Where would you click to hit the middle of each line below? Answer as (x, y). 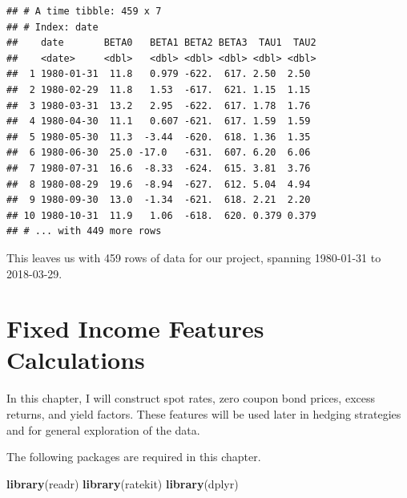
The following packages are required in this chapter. (134, 457)
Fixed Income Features (135, 328)
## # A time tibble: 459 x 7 (84, 11)
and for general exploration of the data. (103, 429)
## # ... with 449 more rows (84, 231)
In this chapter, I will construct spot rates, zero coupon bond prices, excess (191, 398)
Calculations (76, 360)
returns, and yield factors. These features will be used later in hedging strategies (204, 414)
